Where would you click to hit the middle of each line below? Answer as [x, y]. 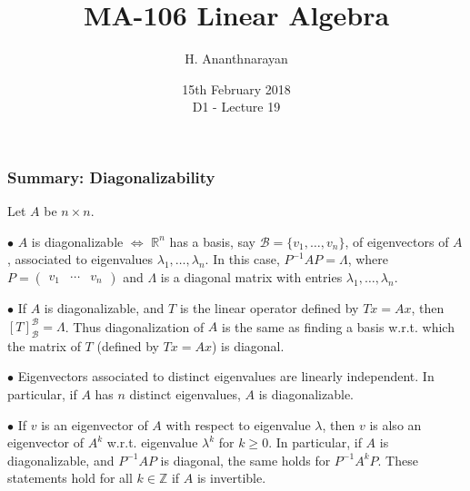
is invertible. [231, 478]
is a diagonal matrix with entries [251, 276]
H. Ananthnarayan [236, 59]
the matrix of [44, 345]
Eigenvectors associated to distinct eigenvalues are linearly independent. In [226, 376]
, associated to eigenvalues [80, 259]
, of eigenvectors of [397, 241]
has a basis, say [213, 241]
